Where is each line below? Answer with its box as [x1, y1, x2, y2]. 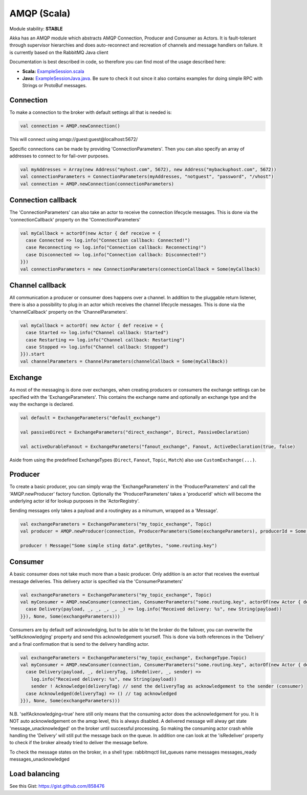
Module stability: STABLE [9, 26, 63, 32]
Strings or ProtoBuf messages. [22, 83, 87, 89]
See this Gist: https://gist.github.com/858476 [9, 783, 105, 789]
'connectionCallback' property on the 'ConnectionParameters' [9, 216, 141, 222]
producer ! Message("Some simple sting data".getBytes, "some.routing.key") [20, 542, 217, 548]
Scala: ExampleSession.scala [22, 68, 84, 74]
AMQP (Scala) [9, 8, 71, 19]
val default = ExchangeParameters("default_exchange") [20, 415, 161, 421]
